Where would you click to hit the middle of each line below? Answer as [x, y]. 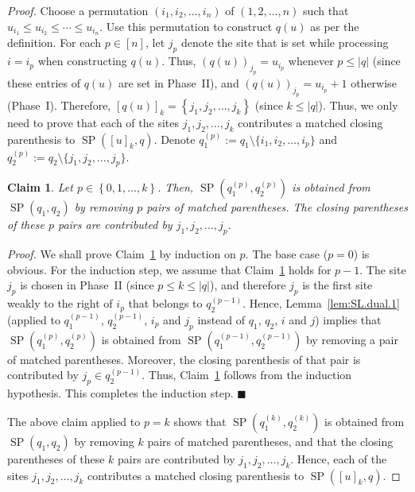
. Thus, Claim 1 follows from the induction [247, 375]
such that [326, 10]
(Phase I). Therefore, [59, 105]
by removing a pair [352, 339]
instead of [221, 319]
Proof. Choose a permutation [78, 10]
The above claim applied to [74, 421]
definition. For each [54, 43]
